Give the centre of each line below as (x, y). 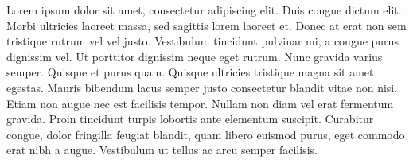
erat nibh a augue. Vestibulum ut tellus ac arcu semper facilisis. (162, 150)
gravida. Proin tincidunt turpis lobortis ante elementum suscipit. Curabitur (190, 119)
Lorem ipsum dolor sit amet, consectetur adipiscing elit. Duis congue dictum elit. (204, 10)
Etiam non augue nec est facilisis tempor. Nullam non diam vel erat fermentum (200, 103)
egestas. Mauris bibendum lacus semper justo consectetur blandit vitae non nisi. (202, 87)
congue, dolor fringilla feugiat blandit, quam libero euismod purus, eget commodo (206, 134)
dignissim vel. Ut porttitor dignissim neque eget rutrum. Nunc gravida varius (195, 56)
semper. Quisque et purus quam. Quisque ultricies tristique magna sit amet (190, 72)
